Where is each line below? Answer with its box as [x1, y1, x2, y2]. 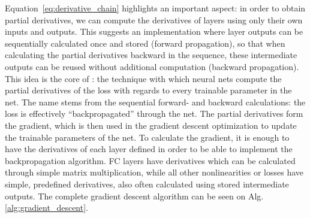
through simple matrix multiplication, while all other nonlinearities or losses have [5, 166, 303, 178]
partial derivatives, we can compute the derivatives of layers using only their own [5, 13, 303, 26]
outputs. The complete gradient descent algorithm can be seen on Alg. [5, 189, 264, 202]
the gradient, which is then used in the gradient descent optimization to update [5, 119, 297, 131]
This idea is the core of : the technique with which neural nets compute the [5, 72, 282, 84]
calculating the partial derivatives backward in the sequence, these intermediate [5, 49, 297, 61]
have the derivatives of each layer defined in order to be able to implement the [5, 143, 293, 155]
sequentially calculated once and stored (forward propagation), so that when [5, 37, 285, 49]
